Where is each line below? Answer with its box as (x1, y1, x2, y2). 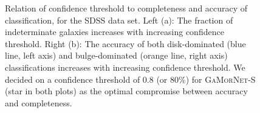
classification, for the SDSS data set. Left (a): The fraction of (5, 13, 233, 26)
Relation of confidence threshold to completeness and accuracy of (5, 2, 248, 14)
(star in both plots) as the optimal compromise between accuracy (5, 85, 248, 97)
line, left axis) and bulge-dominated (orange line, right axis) (5, 49, 228, 62)
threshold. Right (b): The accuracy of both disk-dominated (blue (5, 37, 246, 50)
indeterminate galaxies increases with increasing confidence (5, 25, 224, 38)
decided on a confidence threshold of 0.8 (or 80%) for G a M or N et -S (5, 73, 256, 85)
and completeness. (5, 96, 72, 109)
